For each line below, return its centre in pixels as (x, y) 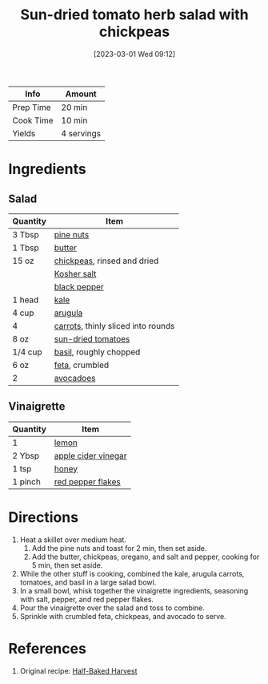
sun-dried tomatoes (92, 338)
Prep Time (32, 107)
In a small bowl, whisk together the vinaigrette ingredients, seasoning (134, 590)
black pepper (79, 286)
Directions (43, 517)
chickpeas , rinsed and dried (106, 261)
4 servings (81, 133)
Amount (81, 94)
